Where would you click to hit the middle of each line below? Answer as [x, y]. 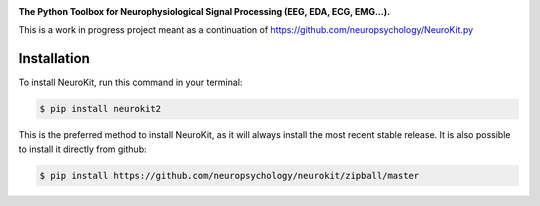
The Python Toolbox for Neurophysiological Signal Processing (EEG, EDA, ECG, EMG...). [204, 11]
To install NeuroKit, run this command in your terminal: [130, 82]
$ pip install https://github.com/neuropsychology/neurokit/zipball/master [229, 175]
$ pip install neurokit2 [100, 109]
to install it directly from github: [82, 149]
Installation [54, 58]
